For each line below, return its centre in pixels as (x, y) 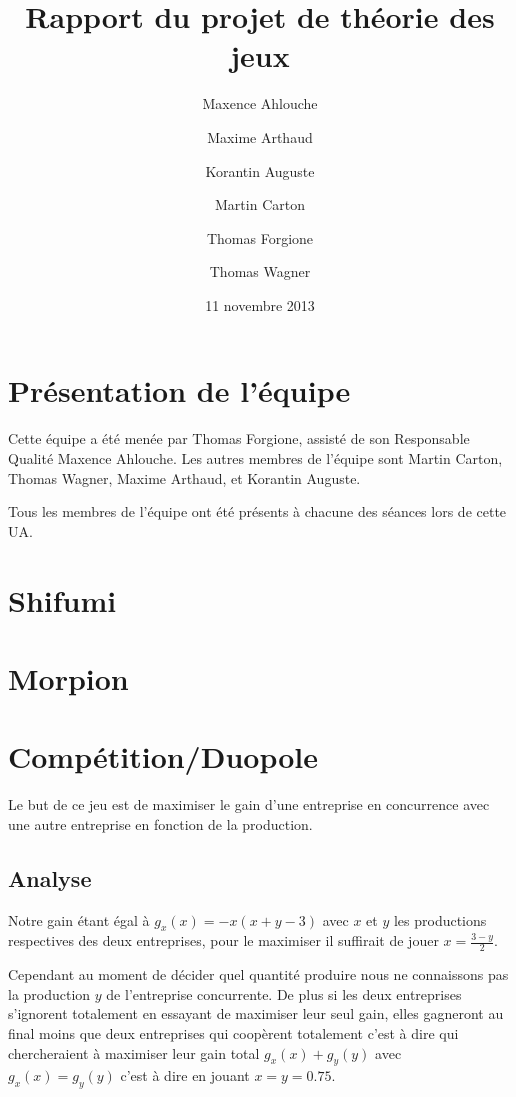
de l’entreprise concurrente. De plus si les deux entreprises (284, 993)
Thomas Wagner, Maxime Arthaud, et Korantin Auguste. (184, 477)
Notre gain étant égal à (79, 919)
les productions (440, 919)
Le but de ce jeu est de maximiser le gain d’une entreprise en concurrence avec (249, 804)
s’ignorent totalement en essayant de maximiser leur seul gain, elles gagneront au (256, 1013)
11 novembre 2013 (260, 304)
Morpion (68, 677)
